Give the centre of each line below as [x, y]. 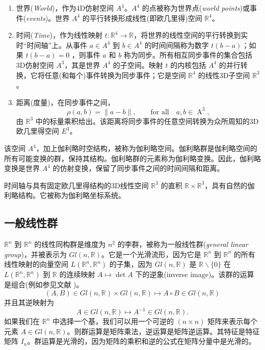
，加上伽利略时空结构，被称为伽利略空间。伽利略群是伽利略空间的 [147, 148]
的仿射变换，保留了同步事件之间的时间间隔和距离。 [138, 168]
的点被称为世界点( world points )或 [196, 8]
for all [160, 112]
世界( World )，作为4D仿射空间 [65, 8]
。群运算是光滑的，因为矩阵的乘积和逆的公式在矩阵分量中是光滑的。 [141, 341]
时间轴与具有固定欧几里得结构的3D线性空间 [76, 185]
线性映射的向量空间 [36, 264]
